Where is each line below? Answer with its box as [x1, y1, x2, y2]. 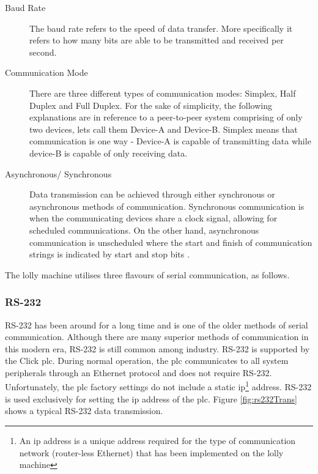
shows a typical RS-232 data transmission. [5, 404, 163, 417]
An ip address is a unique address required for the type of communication [19, 434, 296, 446]
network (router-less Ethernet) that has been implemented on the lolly [19, 446, 284, 459]
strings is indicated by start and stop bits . [29, 248, 190, 261]
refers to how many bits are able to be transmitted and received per [29, 34, 284, 46]
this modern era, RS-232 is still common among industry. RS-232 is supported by [5, 342, 310, 355]
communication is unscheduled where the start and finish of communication [29, 235, 312, 248]
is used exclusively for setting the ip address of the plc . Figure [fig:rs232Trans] [5, 392, 297, 405]
